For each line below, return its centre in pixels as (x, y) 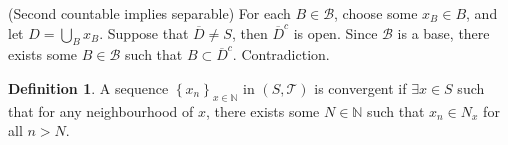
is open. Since (335, 32)
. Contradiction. (281, 54)
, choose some (376, 13)
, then (249, 32)
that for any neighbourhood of (101, 110)
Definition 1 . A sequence (88, 87)
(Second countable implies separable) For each (149, 13)
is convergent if (360, 87)
